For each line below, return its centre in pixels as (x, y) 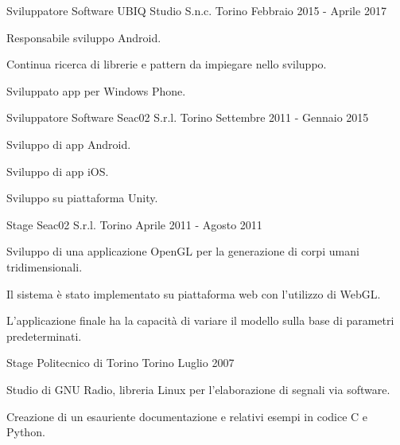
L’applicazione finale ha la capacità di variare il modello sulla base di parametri (200, 320)
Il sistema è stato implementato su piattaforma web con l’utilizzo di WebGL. (194, 293)
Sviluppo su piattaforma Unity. (82, 198)
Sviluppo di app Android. (69, 144)
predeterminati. (44, 336)
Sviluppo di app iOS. (58, 171)
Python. (26, 432)
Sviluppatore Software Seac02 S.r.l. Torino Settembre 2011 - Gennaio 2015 (188, 117)
